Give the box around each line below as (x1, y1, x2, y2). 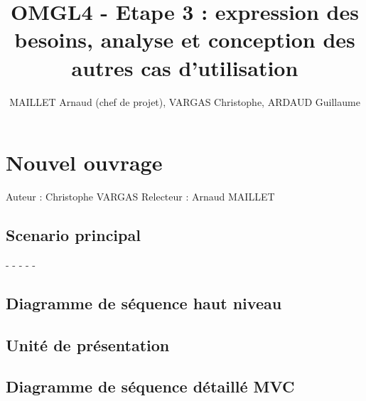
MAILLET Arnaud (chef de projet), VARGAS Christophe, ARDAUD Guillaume (9, 94, 360, 109)
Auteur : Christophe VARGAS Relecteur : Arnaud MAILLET (6, 189, 275, 204)
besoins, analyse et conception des (14, 25, 355, 54)
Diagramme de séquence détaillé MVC (6, 375, 295, 397)
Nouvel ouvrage (6, 148, 163, 177)
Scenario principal (6, 224, 141, 246)
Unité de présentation (6, 333, 170, 355)
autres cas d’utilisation (71, 53, 298, 82)
